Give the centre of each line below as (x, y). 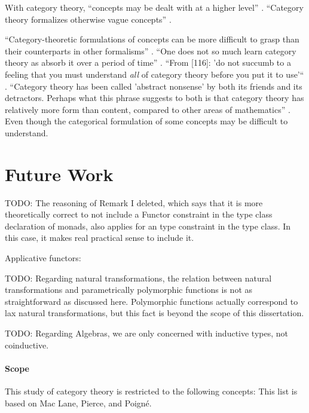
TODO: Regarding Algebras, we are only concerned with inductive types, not (146, 333)
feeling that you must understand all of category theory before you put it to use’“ (154, 74)
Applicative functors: (43, 258)
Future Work (59, 174)
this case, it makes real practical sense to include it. (100, 238)
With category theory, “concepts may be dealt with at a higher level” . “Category (154, 7)
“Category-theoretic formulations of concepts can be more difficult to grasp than (152, 39)
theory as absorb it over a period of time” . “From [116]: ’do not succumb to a (148, 62)
